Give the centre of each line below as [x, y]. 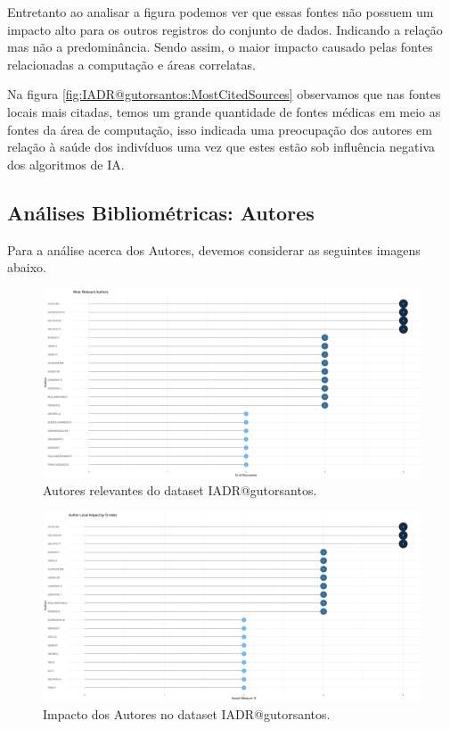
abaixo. [27, 267]
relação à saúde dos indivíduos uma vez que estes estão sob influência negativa [221, 147]
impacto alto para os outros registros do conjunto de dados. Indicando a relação [225, 29]
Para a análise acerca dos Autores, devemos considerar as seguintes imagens [214, 249]
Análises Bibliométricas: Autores [161, 212]
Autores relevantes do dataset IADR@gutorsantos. [180, 490]
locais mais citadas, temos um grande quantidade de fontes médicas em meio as [224, 111]
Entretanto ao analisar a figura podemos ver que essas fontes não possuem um [221, 12]
